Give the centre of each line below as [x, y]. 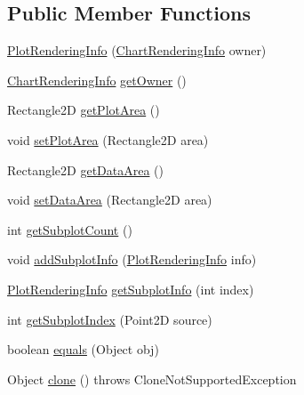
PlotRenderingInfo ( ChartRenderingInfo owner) [137, 50]
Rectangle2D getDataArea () [86, 169]
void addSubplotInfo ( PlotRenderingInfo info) [132, 259]
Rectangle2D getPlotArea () [84, 110]
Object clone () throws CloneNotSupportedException [152, 379]
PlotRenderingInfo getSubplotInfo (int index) [131, 289]
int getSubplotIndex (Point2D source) [110, 319]
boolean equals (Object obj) [83, 349]
